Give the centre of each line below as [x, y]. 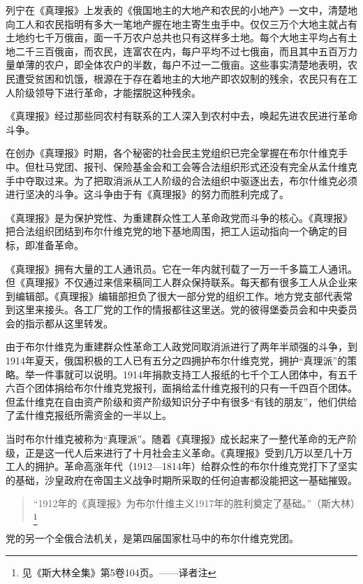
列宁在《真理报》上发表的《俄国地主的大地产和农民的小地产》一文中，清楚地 [181, 10]
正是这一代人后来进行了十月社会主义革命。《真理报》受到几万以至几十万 [188, 452]
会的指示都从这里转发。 [59, 323]
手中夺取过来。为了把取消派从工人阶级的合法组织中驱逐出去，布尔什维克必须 [181, 180]
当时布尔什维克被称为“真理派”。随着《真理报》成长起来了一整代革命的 [167, 439]
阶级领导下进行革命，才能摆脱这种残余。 [108, 92]
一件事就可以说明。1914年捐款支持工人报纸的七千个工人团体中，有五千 [196, 374]
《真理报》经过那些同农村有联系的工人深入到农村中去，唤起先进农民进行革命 [181, 116]
